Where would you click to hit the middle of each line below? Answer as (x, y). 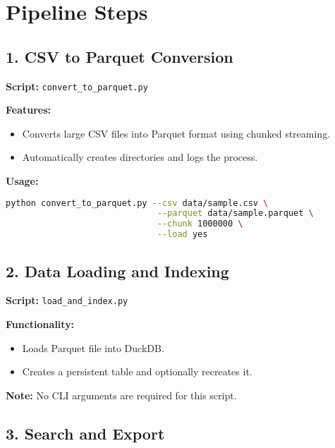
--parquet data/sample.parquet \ (235, 213)
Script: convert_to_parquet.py (77, 86)
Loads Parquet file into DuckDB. (93, 347)
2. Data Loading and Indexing (117, 271)
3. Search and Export (85, 433)
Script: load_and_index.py (67, 300)
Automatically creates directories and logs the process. (140, 157)
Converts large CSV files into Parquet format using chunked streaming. (176, 133)
